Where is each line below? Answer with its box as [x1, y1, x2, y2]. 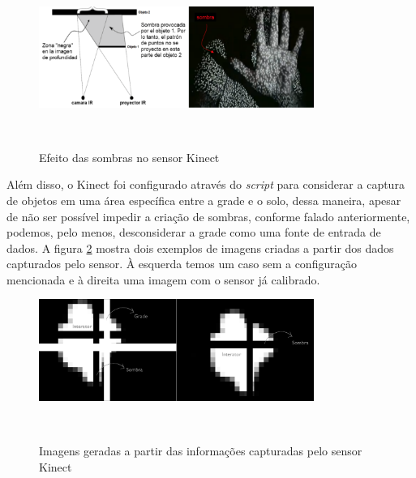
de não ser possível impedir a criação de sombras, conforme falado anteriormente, [6, 207, 410, 224]
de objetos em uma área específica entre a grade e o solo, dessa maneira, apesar [6, 191, 401, 208]
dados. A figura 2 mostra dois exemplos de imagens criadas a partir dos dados [6, 239, 394, 256]
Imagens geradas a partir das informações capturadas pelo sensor [39, 442, 362, 459]
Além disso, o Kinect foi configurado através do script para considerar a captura [6, 176, 405, 193]
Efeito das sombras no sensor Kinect [39, 148, 220, 165]
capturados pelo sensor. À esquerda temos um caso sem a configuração [6, 255, 357, 272]
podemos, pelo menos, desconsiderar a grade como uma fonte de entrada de [6, 224, 381, 241]
